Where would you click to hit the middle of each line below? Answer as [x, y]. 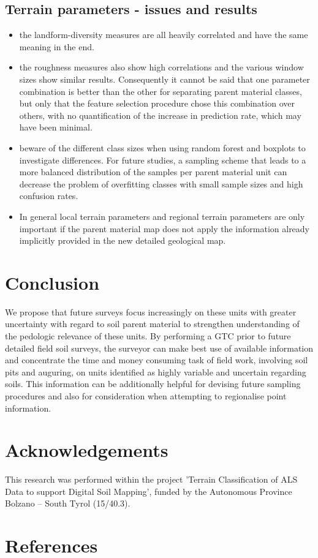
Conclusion [52, 282]
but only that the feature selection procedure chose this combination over [157, 103]
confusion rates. [49, 196]
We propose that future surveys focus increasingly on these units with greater [151, 311]
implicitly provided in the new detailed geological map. [123, 240]
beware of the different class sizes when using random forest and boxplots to [162, 147]
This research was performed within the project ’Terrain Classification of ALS [151, 479]
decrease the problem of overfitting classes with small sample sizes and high [161, 183]
